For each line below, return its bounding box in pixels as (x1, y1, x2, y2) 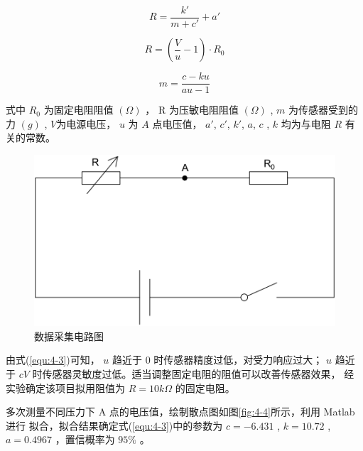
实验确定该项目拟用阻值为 (6, 380, 125, 395)
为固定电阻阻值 (43, 102, 114, 117)
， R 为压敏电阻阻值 (145, 102, 239, 117)
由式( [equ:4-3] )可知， (6, 352, 100, 367)
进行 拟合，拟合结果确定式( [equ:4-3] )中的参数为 (6, 418, 223, 433)
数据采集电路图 (34, 328, 104, 343)
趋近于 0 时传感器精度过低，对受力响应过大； (112, 352, 323, 367)
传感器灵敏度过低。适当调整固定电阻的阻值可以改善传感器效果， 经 (42, 366, 354, 381)
